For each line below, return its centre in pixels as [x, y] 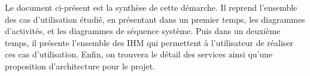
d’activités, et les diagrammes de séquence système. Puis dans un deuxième [143, 31]
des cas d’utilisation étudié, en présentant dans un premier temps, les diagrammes [155, 19]
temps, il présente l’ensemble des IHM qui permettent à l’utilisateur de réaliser [149, 42]
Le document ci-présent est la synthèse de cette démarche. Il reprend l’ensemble [151, 7]
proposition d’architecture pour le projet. [80, 66]
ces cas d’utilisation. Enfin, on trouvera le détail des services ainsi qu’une [139, 54]
